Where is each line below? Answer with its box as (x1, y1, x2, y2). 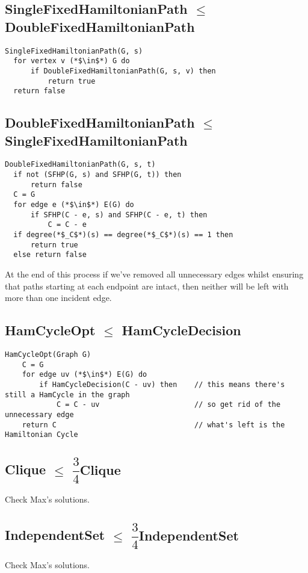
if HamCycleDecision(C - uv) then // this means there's (39, 380, 285, 389)
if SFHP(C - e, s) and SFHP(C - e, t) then (30, 210, 208, 219)
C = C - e (48, 220, 87, 229)
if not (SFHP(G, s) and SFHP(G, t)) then (13, 170, 182, 179)
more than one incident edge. (5, 291, 112, 304)
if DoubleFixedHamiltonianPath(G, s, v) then (30, 66, 216, 75)
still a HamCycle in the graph (5, 390, 130, 399)
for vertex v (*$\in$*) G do (13, 57, 130, 66)
